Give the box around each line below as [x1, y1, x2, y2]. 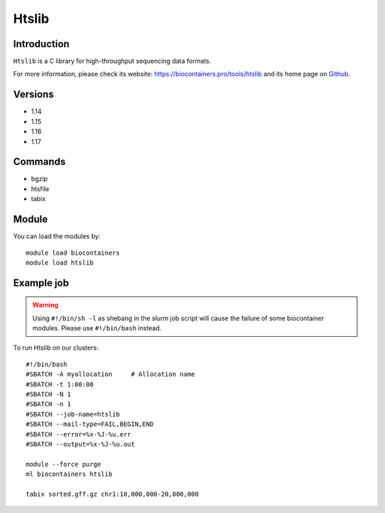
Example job [13, 277, 69, 289]
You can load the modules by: [13, 232, 101, 240]
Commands [13, 156, 66, 168]
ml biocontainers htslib [26, 470, 113, 478]
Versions [13, 88, 54, 101]
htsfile [31, 184, 50, 193]
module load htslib [26, 258, 94, 267]
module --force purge [26, 460, 101, 468]
